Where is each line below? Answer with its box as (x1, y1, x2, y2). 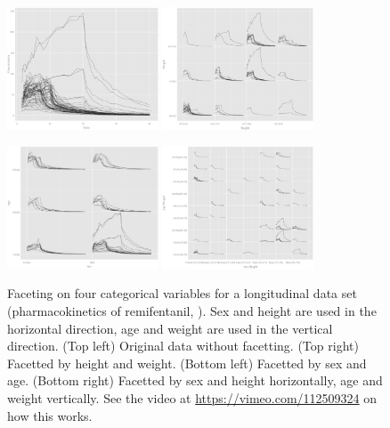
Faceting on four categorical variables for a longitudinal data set (7, 284, 357, 303)
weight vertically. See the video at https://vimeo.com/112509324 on (7, 388, 378, 407)
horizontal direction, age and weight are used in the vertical (7, 319, 333, 337)
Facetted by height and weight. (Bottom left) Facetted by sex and (7, 353, 367, 372)
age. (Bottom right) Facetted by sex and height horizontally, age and (7, 371, 383, 390)
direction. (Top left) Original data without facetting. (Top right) (7, 336, 359, 355)
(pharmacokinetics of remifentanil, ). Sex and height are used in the (7, 301, 377, 319)
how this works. (7, 406, 93, 424)
